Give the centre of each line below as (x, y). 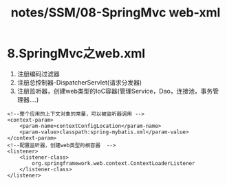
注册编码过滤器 (38, 74)
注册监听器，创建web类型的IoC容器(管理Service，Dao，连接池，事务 (115, 91)
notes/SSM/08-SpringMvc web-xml (116, 13)
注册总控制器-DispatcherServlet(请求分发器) (79, 82)
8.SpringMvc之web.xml (76, 54)
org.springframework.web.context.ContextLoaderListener (113, 163)
